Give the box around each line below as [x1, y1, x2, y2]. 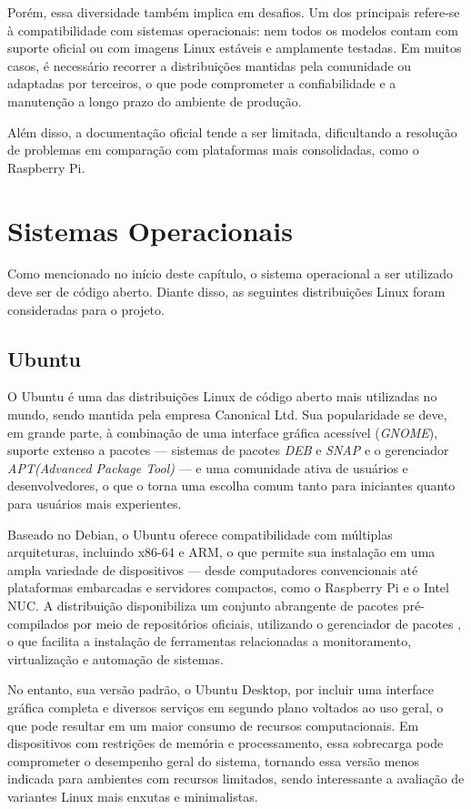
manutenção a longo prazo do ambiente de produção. [7, 91, 302, 110]
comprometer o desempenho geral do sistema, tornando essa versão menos [7, 751, 419, 770]
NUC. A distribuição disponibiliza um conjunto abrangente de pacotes [7, 595, 399, 614]
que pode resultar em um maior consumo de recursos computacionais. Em [7, 715, 419, 734]
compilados [7, 613, 69, 632]
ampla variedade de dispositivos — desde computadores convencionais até [7, 560, 418, 579]
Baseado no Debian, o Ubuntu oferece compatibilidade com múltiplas [7, 524, 393, 543]
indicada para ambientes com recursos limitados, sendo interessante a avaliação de [7, 769, 465, 788]
